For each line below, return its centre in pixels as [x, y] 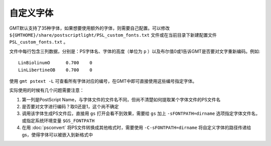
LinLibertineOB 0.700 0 [55, 70]
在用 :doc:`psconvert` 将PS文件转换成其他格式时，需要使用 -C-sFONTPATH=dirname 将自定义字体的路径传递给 [137, 127]
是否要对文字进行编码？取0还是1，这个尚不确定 [70, 107]
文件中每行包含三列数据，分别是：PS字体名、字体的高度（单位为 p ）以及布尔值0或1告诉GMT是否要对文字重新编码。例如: [135, 51]
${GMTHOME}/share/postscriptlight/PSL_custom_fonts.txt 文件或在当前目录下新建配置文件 [113, 35]
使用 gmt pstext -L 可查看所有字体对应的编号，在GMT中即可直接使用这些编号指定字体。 [103, 81]
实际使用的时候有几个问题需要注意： [47, 90]
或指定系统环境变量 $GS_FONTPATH [58, 120]
